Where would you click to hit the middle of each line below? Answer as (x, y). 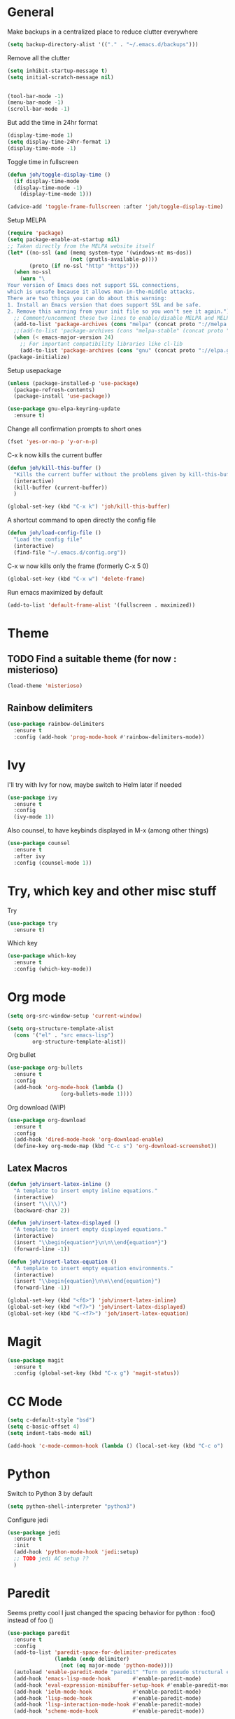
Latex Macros (37, 1168)
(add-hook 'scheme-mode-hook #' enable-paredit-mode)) (109, 1711)
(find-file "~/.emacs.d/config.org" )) (70, 552)
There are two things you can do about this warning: (87, 298)
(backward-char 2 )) (42, 1211)
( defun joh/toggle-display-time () (59, 175)
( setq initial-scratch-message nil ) (60, 77)
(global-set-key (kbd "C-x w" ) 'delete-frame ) (76, 579)
